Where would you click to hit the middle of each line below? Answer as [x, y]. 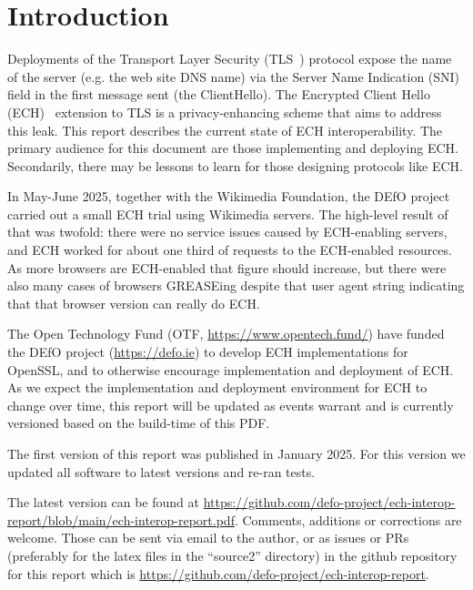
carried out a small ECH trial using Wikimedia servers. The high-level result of [228, 214]
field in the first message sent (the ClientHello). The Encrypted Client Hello [219, 94]
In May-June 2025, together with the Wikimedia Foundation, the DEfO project [229, 196]
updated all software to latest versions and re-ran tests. [161, 471]
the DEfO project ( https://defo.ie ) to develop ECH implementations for [208, 352]
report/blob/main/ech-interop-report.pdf [121, 519]
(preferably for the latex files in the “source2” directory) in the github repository [232, 555]
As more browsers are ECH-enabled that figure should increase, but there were [227, 267]
